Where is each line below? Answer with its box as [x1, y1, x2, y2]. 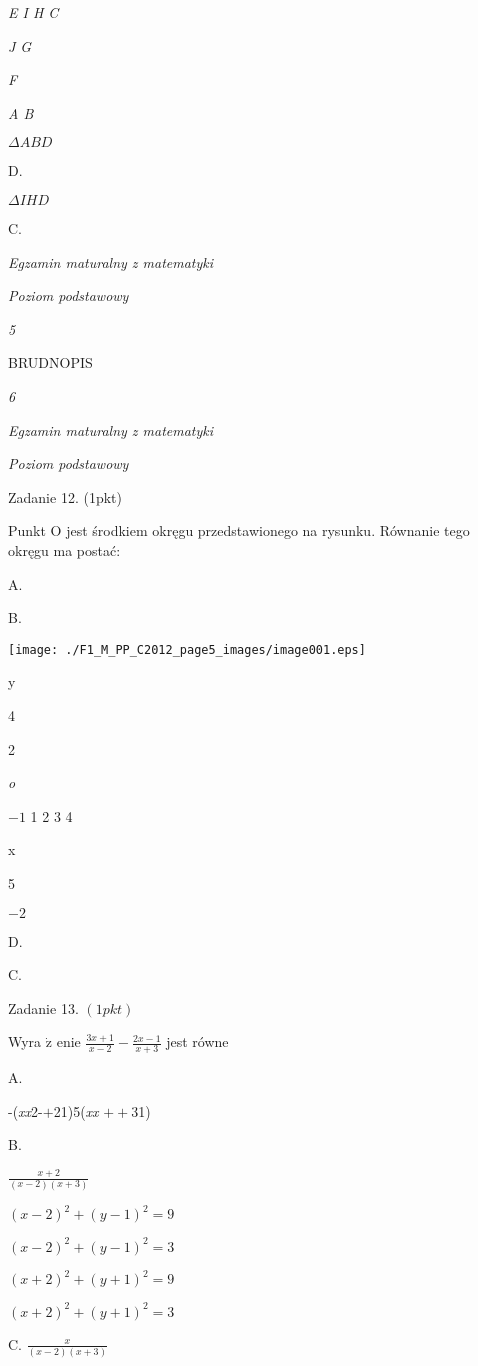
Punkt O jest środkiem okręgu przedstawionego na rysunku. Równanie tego [8, 520, 470, 541]
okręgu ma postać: [8, 539, 121, 560]
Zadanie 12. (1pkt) [8, 486, 122, 507]
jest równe [166, 1031, 229, 1052]
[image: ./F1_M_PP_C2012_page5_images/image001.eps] [8, 642, 366, 657]
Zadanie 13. [8, 997, 79, 1018]
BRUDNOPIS [8, 352, 93, 373]
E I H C [8, 2, 59, 22]
